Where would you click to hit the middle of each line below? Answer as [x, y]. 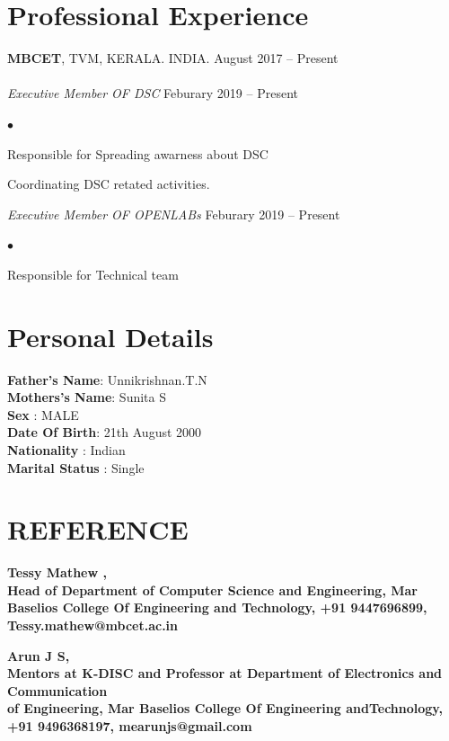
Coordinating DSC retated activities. [109, 184]
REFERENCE [98, 529]
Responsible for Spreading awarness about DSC [138, 153]
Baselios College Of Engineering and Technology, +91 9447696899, [217, 607]
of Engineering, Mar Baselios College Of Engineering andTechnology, [225, 708]
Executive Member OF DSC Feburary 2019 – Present [153, 93]
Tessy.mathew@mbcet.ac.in [93, 625]
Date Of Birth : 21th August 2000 [105, 432]
